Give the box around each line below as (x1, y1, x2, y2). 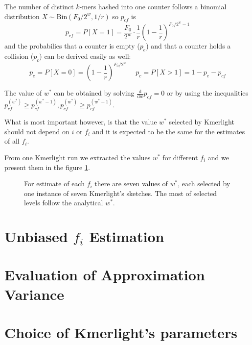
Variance (4, 284, 65, 304)
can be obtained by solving (54, 88, 135, 98)
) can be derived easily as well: (39, 51, 131, 61)
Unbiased (4, 226, 68, 246)
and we (207, 152, 229, 162)
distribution (4, 11, 40, 21)
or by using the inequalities (166, 88, 249, 98)
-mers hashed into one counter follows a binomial (79, 1, 227, 11)
